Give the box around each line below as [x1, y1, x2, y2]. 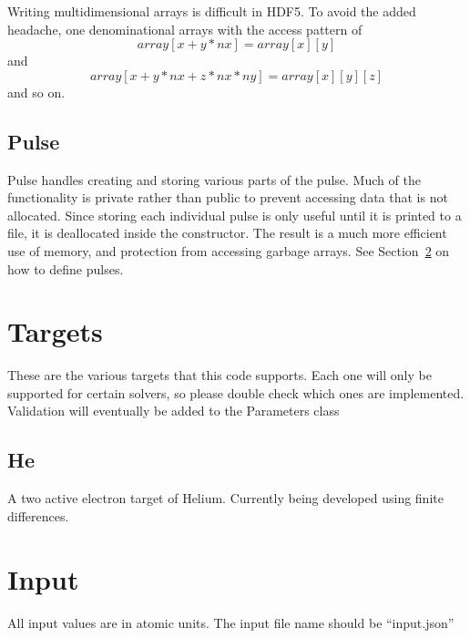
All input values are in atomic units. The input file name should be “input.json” [7, 612, 455, 632]
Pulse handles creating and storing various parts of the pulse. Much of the [7, 170, 421, 189]
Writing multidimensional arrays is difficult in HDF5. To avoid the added [7, 2, 416, 20]
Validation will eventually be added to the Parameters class [7, 401, 340, 420]
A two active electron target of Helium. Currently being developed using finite [7, 489, 444, 508]
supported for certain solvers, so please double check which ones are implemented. [7, 383, 465, 402]
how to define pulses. [7, 259, 124, 278]
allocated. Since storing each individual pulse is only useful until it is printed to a [7, 205, 462, 224]
